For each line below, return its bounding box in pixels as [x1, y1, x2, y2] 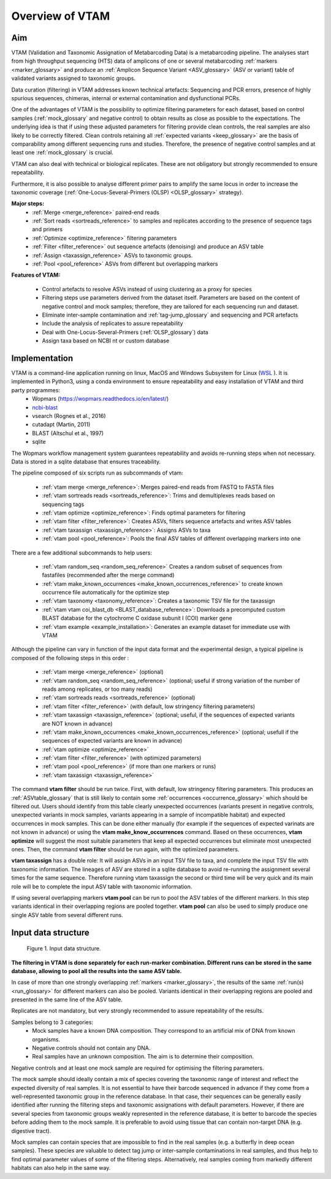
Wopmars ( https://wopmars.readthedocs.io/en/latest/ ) [32, 395, 169, 403]
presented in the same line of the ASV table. [11, 996, 123, 1003]
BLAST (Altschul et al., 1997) [32, 429, 104, 436]
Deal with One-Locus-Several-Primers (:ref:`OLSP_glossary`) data [42, 328, 208, 336]
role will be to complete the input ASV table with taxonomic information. [11, 883, 192, 890]
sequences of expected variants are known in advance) [42, 737, 183, 744]
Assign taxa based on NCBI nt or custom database [42, 337, 170, 344]
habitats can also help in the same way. [11, 1164, 111, 1172]
